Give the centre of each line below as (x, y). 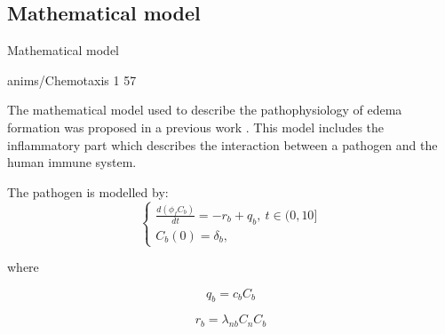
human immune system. (72, 162)
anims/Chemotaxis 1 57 (72, 80)
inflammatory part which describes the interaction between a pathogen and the (222, 144)
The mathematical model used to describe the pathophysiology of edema (205, 110)
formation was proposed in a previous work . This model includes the (196, 127)
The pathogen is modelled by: (88, 191)
